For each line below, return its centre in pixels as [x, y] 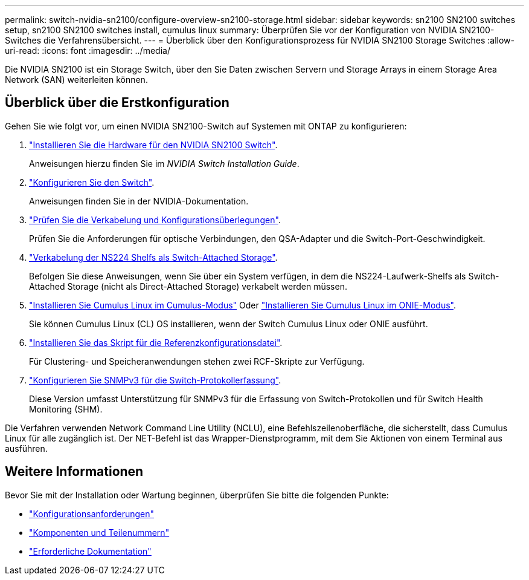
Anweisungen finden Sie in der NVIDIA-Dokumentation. [139, 201]
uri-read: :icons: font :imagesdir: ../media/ [88, 51]
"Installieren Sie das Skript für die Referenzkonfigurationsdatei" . [156, 342]
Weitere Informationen [74, 472]
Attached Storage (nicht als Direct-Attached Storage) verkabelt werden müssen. [188, 286]
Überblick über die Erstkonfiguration [117, 103]
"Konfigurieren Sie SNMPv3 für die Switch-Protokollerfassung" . [155, 380]
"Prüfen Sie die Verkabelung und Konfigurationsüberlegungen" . [155, 220]
